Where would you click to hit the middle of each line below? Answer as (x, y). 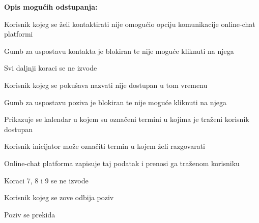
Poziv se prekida (30, 214)
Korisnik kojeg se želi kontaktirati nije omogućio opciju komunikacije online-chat (130, 24)
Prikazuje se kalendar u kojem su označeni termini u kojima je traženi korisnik (127, 119)
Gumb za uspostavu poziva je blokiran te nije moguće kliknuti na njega (116, 102)
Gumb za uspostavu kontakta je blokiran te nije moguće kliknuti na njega (119, 51)
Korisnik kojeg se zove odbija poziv (59, 197)
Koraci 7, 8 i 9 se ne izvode (46, 180)
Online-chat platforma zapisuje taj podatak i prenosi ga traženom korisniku (122, 163)
